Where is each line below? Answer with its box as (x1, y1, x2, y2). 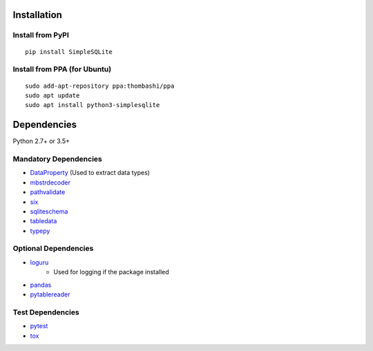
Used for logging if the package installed (53, 268, 169, 276)
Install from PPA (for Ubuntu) (12, 64, 112, 74)
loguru (30, 258, 49, 266)
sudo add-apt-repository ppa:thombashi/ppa (25, 82, 175, 90)
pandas (30, 281, 52, 289)
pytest (30, 322, 48, 330)
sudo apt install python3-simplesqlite (25, 101, 160, 109)
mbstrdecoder (30, 178, 70, 187)
